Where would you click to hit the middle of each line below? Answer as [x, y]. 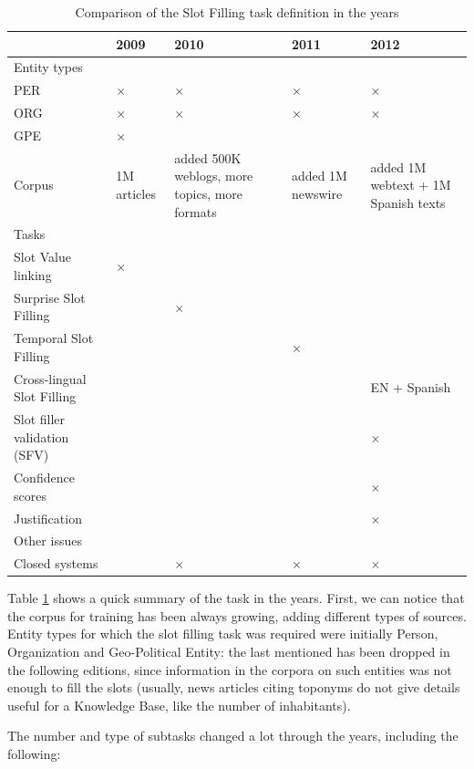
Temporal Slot [54, 338]
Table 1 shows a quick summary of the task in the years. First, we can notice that [236, 598]
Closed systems [56, 563]
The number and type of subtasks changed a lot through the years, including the [233, 736]
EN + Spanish [411, 387]
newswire [317, 193]
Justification [48, 518]
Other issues [48, 540]
